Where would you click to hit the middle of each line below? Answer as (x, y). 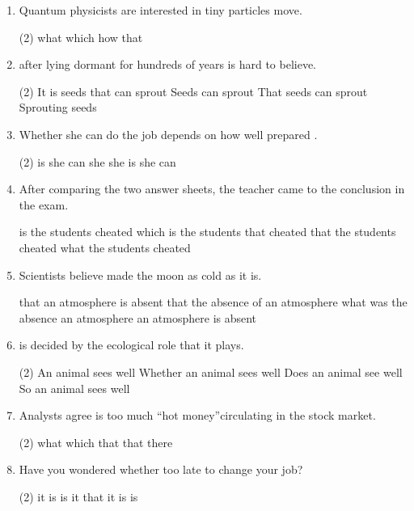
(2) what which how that (81, 37)
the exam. (44, 204)
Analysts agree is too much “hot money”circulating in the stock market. (197, 415)
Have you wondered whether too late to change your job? (161, 469)
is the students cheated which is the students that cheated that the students (207, 232)
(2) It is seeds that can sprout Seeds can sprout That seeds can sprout (193, 91)
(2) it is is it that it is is (78, 496)
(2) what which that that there (96, 442)
